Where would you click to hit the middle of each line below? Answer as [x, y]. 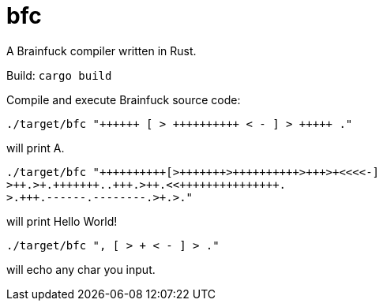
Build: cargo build [59, 75]
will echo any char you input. [81, 269]
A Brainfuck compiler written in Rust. [101, 51]
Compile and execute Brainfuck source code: [124, 99]
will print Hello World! [62, 221]
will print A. [36, 148]
